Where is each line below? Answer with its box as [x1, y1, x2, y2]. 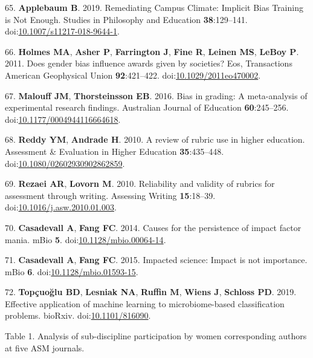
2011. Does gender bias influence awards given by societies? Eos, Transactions [5, 57, 292, 70]
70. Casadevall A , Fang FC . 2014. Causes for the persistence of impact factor [5, 221, 302, 233]
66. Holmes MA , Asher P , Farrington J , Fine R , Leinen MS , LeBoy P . [5, 45, 299, 57]
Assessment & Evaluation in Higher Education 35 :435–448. [5, 145, 224, 157]
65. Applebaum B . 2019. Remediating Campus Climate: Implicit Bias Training [5, 1, 303, 13]
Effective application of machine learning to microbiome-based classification [5, 297, 285, 310]
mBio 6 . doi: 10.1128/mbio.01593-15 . [5, 265, 138, 278]
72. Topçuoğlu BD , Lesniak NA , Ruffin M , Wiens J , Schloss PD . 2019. [5, 285, 297, 298]
